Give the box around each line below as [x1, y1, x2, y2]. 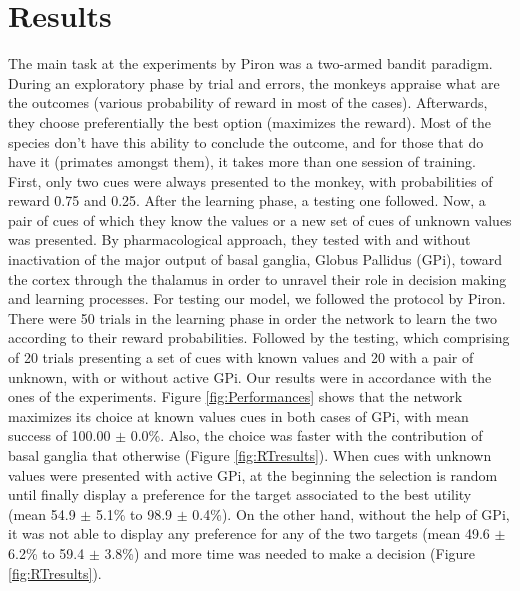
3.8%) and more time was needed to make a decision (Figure [104, 542, 476, 563]
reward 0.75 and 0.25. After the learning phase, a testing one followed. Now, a [8, 190, 486, 211]
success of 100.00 [8, 425, 111, 446]
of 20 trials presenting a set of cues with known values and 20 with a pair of [8, 347, 474, 368]
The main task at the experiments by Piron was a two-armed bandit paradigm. [8, 53, 493, 74]
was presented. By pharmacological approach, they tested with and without [8, 229, 471, 250]
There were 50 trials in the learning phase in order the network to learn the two [8, 307, 497, 328]
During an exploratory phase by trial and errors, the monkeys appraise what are [8, 72, 500, 93]
